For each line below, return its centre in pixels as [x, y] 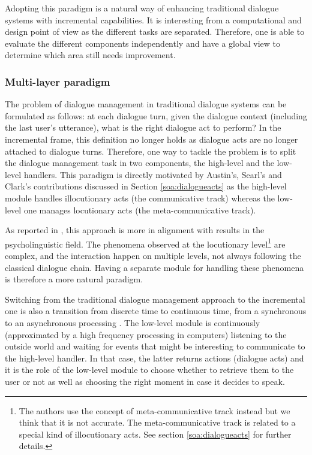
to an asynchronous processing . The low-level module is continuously [133, 322]
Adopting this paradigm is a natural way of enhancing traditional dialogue [142, 8]
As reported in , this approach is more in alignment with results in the [135, 230]
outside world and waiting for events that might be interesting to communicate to [155, 346]
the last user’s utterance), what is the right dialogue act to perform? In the [143, 127]
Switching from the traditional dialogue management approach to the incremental [155, 299]
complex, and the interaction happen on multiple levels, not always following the [153, 255]
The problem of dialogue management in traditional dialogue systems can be [146, 104]
